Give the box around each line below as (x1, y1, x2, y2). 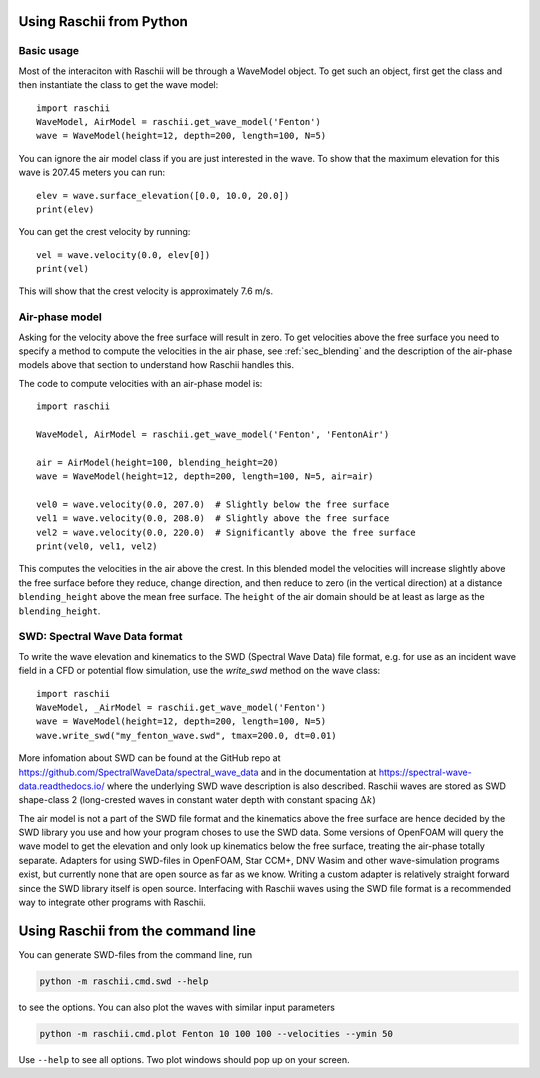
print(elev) (36, 203, 95, 215)
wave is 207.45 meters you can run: (18, 166, 166, 179)
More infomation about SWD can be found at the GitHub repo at (18, 752, 281, 764)
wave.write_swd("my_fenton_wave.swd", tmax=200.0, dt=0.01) (36, 730, 337, 741)
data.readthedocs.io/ (18, 780, 105, 792)
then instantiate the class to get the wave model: (18, 79, 219, 91)
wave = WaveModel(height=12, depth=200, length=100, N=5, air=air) (36, 471, 374, 482)
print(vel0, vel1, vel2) (36, 541, 158, 552)
